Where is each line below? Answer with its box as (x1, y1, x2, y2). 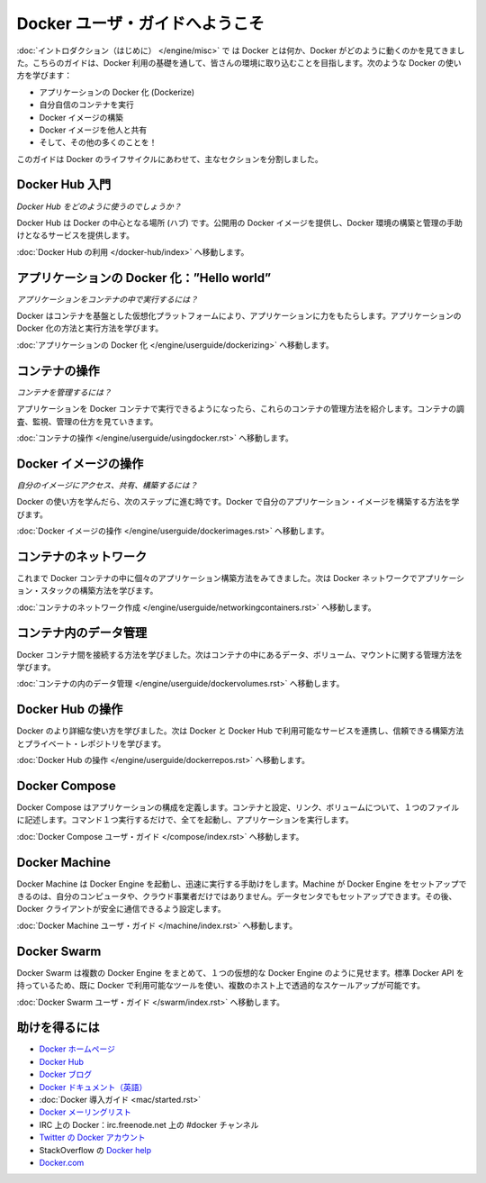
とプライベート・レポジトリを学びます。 (16, 738, 166, 749)
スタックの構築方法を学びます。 (40, 586, 158, 596)
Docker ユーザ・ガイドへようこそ (16, 14, 265, 33)
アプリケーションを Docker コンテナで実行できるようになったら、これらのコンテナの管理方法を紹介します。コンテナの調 (16, 404, 465, 414)
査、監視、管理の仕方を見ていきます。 (16, 415, 158, 427)
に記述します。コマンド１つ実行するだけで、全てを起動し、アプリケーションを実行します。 (16, 814, 355, 825)
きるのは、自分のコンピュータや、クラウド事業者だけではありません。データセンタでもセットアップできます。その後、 (16, 891, 457, 902)
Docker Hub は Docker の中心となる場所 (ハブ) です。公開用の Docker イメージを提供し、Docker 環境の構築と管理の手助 (16, 217, 463, 228)
